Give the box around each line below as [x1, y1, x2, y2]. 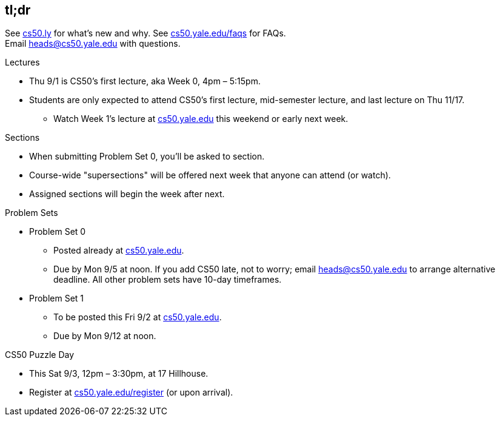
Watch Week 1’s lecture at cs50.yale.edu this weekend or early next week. [53, 113, 348, 124]
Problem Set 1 [29, 293, 84, 304]
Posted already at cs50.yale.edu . [53, 245, 184, 256]
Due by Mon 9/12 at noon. [53, 331, 156, 342]
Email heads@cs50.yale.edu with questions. [5, 38, 181, 49]
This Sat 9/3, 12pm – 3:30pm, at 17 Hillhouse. [29, 368, 208, 379]
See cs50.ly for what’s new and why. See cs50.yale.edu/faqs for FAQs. [5, 28, 286, 39]
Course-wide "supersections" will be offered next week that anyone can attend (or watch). [29, 170, 391, 181]
